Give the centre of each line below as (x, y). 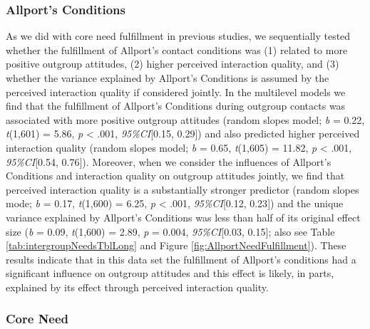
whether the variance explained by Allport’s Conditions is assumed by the (168, 78)
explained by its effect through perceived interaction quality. (137, 287)
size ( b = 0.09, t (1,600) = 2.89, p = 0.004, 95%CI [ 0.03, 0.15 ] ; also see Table (170, 231)
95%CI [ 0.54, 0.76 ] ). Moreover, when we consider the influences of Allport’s (169, 161)
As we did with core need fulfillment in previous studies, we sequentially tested (178, 36)
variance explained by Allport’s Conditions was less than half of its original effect (183, 217)
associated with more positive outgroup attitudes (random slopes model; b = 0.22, (185, 119)
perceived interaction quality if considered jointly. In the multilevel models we (176, 92)
